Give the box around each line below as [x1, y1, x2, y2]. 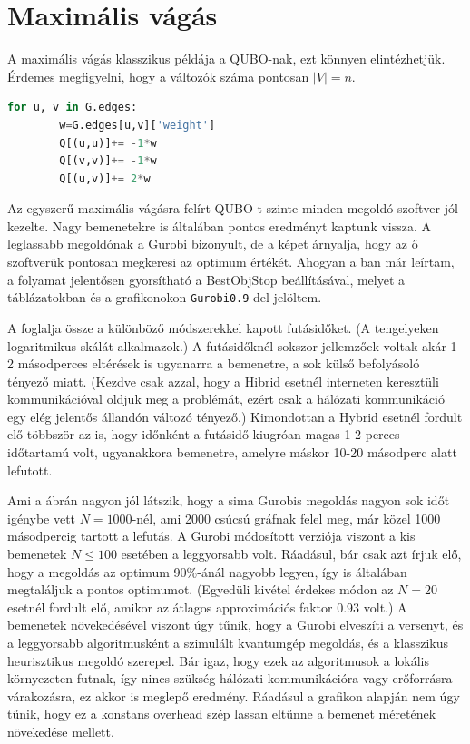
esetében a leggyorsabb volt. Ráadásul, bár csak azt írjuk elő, [121, 544, 462, 563]
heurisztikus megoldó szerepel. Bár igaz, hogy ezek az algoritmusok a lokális [7, 651, 430, 670]
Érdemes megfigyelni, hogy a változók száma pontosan [7, 66, 309, 85]
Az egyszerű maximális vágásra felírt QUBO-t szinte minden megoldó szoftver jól [7, 199, 458, 218]
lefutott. [7, 460, 53, 479]
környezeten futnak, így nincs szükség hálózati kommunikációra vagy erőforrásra [7, 669, 453, 688]
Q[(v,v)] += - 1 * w [59, 154, 157, 168]
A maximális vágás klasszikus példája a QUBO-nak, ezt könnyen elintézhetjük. [7, 49, 446, 68]
